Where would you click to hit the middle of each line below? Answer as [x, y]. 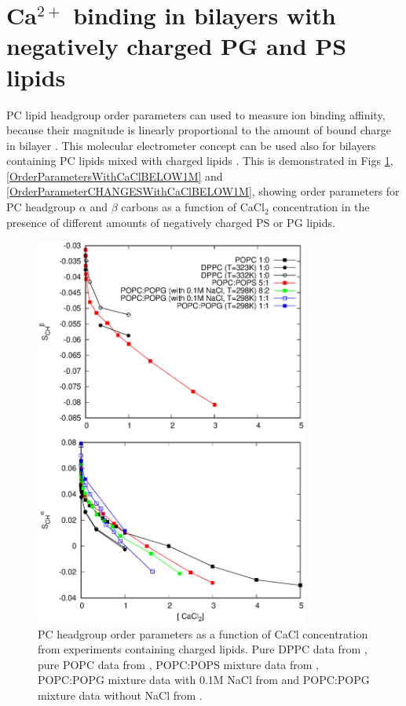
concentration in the [321, 207]
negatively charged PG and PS [177, 46]
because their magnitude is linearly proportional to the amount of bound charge [199, 130]
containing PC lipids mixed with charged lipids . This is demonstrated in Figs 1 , [200, 161]
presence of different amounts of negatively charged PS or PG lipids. [171, 222]
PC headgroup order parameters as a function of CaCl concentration [203, 633]
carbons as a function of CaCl [193, 207]
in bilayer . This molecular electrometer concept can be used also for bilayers [191, 145]
